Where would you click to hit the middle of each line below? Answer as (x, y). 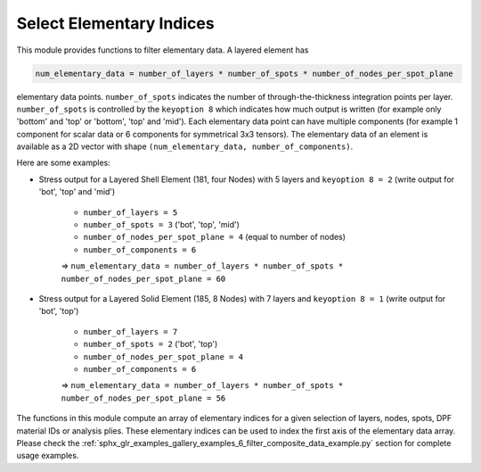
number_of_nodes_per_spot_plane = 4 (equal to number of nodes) (215, 237)
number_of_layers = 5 (130, 212)
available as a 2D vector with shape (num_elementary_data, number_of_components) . (185, 146)
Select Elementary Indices (115, 23)
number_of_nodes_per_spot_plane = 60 (143, 278)
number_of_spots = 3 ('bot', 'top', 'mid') (162, 225)
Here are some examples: (64, 163)
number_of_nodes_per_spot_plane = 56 (143, 398)
